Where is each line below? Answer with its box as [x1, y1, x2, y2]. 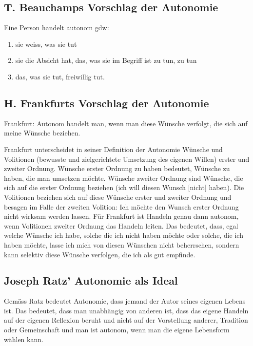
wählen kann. [4, 334, 43, 344]
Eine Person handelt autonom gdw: [4, 22, 109, 33]
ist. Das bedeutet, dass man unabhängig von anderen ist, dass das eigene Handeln [4, 305, 249, 315]
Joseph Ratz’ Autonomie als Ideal [4, 273, 178, 288]
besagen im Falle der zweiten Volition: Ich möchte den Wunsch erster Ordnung [4, 201, 239, 211]
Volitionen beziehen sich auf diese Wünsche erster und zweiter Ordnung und [4, 192, 232, 202]
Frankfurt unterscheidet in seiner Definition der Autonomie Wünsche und [4, 144, 223, 154]
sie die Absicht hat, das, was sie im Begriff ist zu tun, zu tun [15, 55, 197, 65]
